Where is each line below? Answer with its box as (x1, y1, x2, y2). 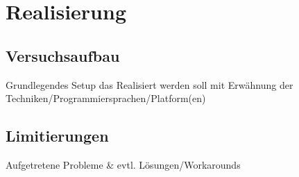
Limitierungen (6, 125, 109, 146)
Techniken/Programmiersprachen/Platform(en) (6, 91, 206, 106)
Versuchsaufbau (6, 44, 120, 66)
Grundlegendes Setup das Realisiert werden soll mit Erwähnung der (6, 77, 293, 92)
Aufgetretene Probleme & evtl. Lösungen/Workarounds (6, 157, 241, 171)
